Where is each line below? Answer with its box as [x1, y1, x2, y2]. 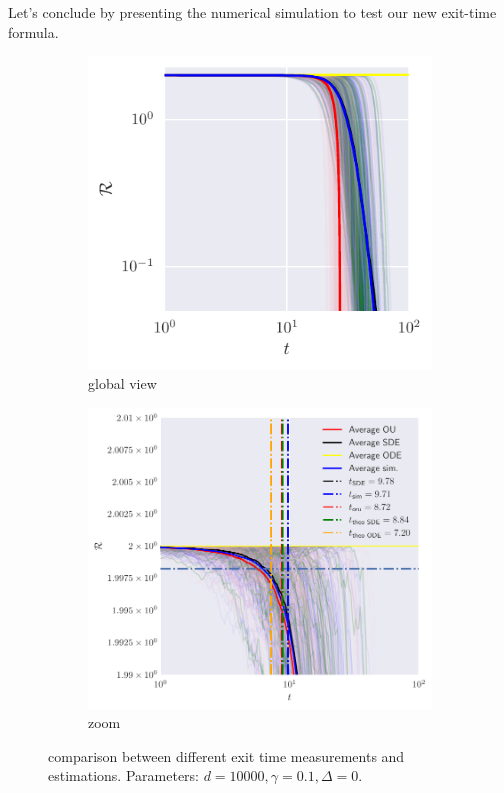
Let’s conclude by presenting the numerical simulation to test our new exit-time [8, 2, 497, 22]
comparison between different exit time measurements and [48, 745, 405, 766]
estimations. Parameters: [48, 765, 199, 786]
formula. [8, 21, 59, 42]
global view [88, 373, 157, 394]
